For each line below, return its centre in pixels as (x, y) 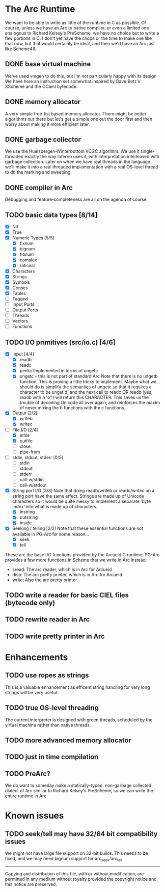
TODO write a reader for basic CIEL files (67, 595)
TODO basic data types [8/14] (51, 215)
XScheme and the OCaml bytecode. (41, 86)
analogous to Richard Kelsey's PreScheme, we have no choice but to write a (82, 33)
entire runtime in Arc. (27, 796)
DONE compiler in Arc (39, 188)
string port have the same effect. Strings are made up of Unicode (78, 496)
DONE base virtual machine (48, 64)
